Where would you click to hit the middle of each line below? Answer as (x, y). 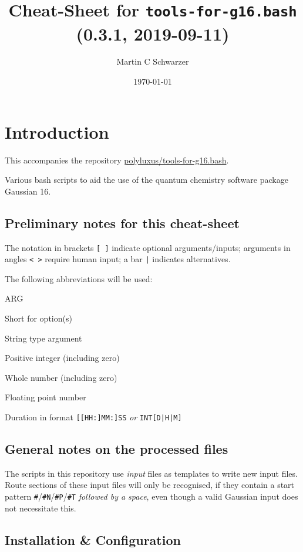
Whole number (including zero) (61, 377)
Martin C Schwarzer (153, 61)
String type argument (43, 338)
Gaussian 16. (28, 191)
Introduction (57, 131)
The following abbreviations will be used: (79, 278)
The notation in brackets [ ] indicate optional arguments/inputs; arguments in (148, 247)
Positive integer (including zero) (62, 358)
